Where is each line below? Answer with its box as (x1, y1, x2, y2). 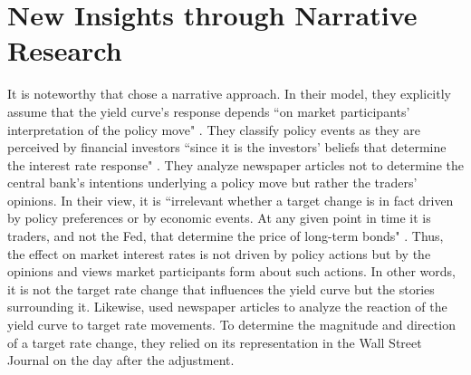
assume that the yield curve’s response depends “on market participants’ (7, 101, 410, 120)
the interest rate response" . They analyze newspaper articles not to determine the (7, 155, 464, 174)
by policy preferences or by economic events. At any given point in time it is (7, 208, 431, 227)
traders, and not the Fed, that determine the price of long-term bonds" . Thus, (7, 226, 444, 245)
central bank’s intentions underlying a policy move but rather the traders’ (7, 173, 418, 192)
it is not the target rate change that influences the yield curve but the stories (7, 279, 435, 298)
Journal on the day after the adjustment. (7, 351, 235, 370)
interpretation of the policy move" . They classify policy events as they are (7, 120, 420, 139)
